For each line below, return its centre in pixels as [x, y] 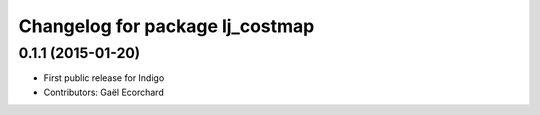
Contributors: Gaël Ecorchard [103, 92]
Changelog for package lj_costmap [166, 26]
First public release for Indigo [104, 78]
